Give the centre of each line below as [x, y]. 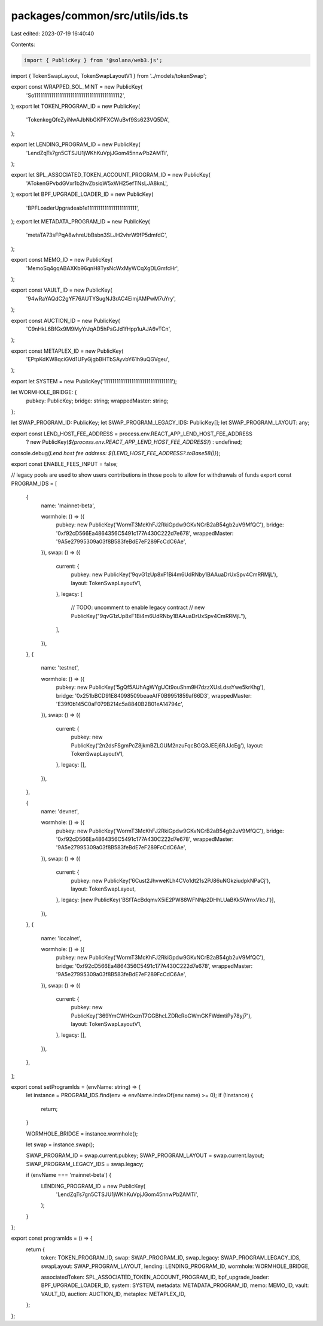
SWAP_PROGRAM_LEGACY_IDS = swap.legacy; [85, 1164]
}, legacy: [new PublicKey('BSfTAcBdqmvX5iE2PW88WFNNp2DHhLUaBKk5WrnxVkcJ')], [165, 900]
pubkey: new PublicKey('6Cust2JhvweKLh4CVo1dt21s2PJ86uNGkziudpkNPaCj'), [170, 880]
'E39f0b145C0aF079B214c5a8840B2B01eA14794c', [120, 704]
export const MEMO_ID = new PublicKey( [62, 260]
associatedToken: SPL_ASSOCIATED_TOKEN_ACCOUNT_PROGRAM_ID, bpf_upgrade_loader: [155, 1277]
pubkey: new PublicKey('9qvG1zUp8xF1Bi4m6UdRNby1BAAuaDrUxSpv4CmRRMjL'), [174, 574]
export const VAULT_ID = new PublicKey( [62, 290]
